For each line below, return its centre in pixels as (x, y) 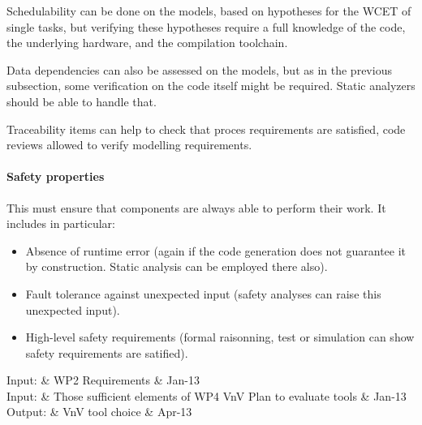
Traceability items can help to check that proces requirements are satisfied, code (206, 129)
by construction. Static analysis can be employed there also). (177, 266)
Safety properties (56, 176)
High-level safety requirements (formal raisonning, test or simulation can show (220, 337)
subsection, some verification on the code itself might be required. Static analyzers (211, 86)
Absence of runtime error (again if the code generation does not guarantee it (216, 250)
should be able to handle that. (82, 101)
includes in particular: (61, 223)
